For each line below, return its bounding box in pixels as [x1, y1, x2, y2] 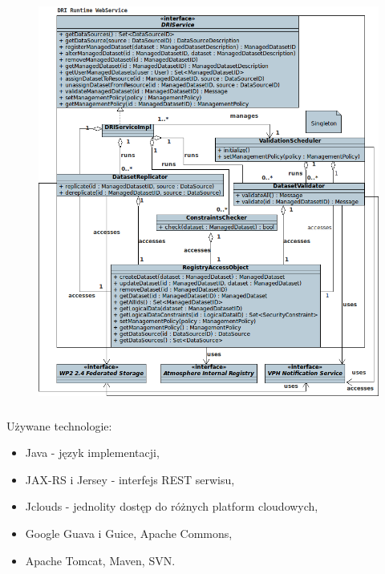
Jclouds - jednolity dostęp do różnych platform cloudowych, [25, 498, 318, 515]
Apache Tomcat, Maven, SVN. [25, 552, 176, 568]
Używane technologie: [6, 417, 112, 434]
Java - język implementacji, [25, 444, 160, 461]
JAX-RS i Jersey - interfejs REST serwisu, [25, 471, 235, 487]
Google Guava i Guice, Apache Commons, [25, 524, 233, 541]
